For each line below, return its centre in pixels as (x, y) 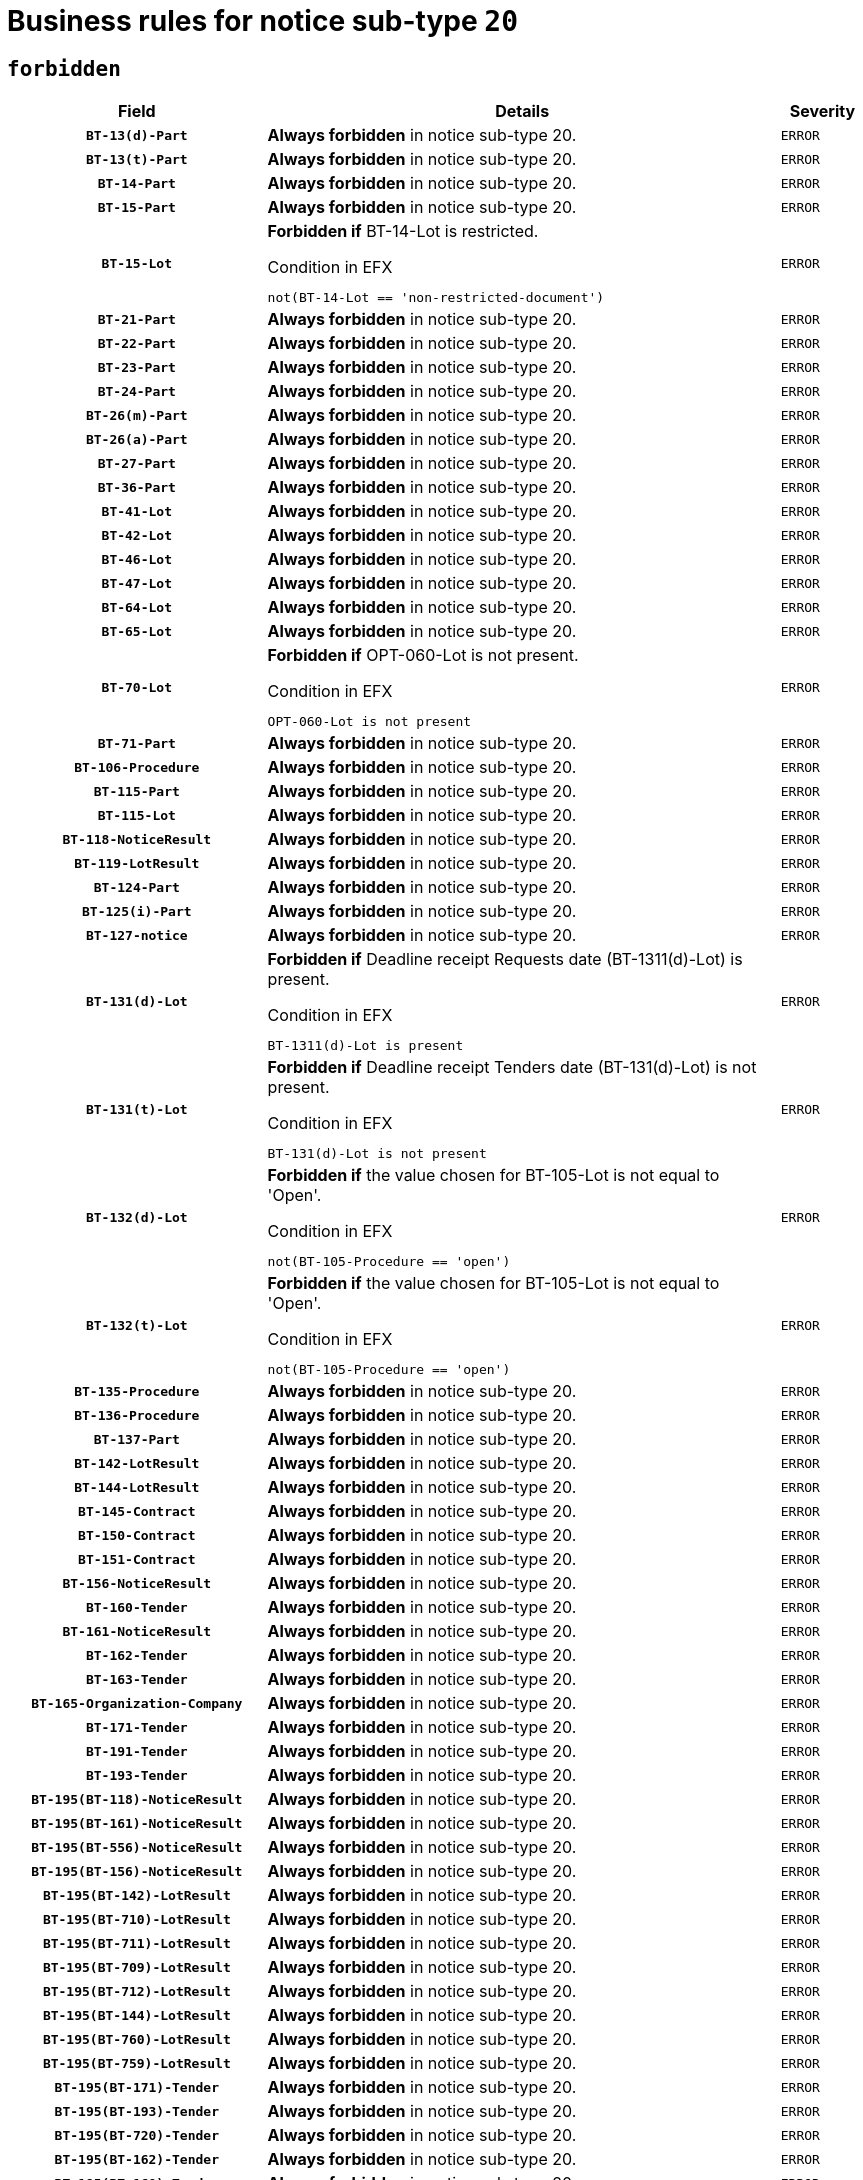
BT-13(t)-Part (136, 159)
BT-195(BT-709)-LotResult (136, 1967)
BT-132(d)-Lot (136, 1217)
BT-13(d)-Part (136, 135)
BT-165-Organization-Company (137, 1703)
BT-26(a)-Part (136, 439)
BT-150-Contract (137, 1535)
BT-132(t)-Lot (136, 1325)
